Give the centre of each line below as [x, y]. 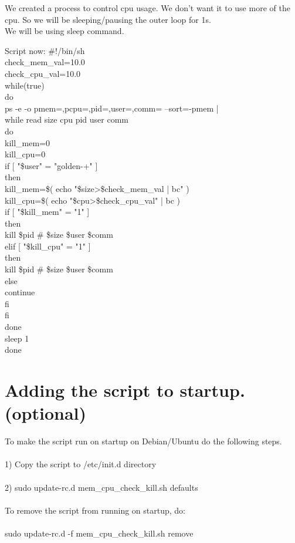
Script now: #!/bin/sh [45, 50]
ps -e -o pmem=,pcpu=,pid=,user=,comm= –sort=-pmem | [112, 108]
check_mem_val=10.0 [45, 62]
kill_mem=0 [27, 142]
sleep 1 [17, 338]
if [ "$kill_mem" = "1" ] [47, 212]
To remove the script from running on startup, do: [95, 510]
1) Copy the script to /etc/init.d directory [81, 464]
